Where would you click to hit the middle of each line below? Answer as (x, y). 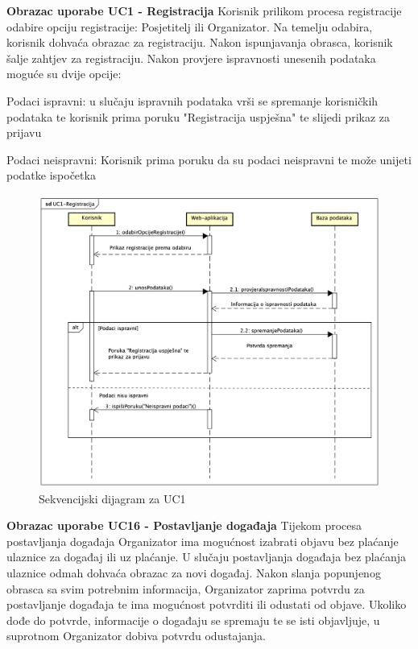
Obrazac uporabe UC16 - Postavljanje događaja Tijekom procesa (184, 525)
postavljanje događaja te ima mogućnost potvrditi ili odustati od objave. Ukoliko (207, 604)
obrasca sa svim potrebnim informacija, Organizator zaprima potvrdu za (186, 588)
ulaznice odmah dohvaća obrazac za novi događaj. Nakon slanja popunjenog (194, 573)
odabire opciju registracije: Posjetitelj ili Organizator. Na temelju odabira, (190, 26)
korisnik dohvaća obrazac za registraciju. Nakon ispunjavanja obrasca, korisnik (200, 42)
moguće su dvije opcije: (64, 74)
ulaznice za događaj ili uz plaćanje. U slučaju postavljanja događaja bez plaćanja (207, 557)
